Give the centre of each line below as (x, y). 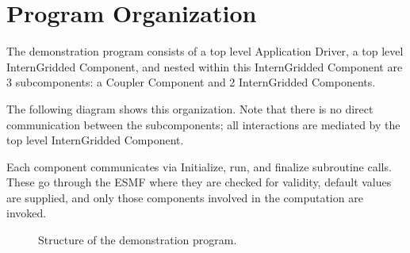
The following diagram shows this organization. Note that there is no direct (190, 108)
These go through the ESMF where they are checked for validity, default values (199, 182)
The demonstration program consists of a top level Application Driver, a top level (205, 51)
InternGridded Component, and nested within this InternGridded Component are (205, 66)
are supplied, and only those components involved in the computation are (185, 197)
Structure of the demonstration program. (138, 240)
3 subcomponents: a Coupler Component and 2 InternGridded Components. (191, 82)
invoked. (27, 213)
